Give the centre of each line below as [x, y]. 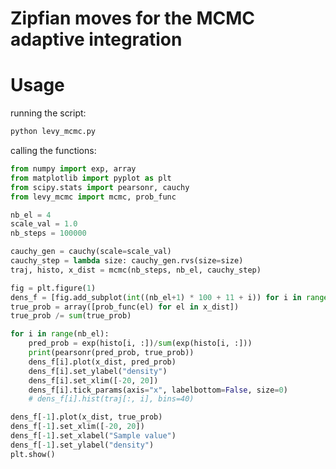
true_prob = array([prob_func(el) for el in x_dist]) [125, 307]
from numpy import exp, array [73, 169]
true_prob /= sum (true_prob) [71, 316]
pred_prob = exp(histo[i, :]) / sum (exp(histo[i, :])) [140, 343]
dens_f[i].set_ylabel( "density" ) [98, 371]
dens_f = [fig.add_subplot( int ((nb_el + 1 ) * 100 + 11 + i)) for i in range [169, 297]
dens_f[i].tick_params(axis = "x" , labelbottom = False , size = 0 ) [158, 390]
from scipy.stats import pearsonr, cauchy [100, 187]
